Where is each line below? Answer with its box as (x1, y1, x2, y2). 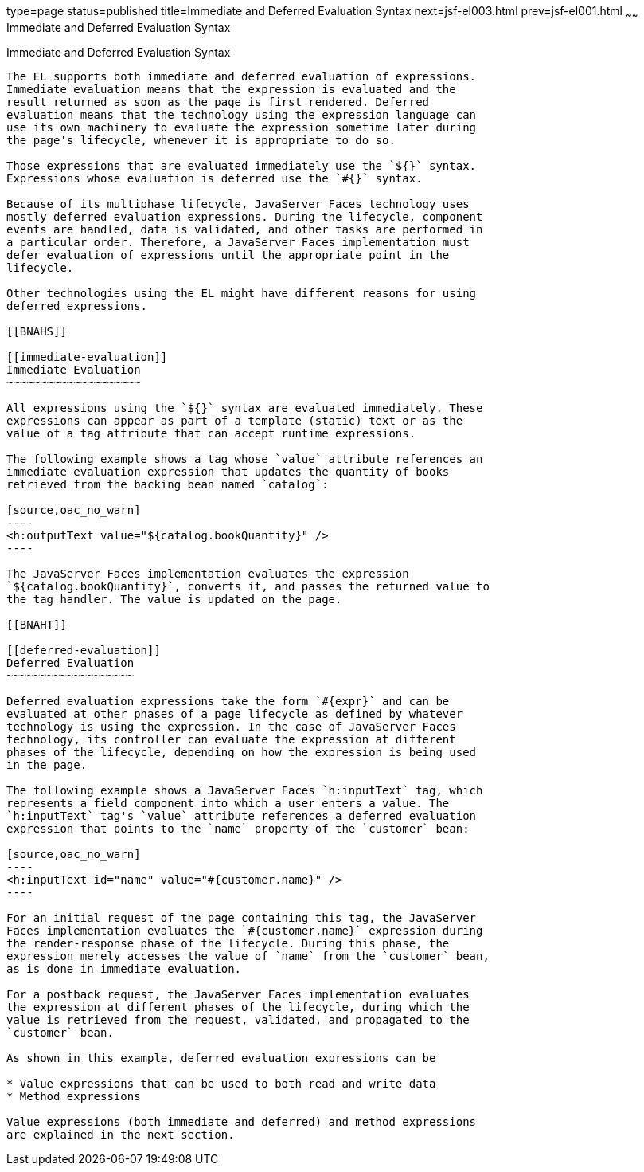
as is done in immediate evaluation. (6, 962, 242, 975)
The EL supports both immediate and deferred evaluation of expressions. (6, 69, 477, 83)
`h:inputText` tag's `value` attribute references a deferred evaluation (6, 809, 477, 822)
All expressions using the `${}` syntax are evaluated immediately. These (6, 401, 483, 414)
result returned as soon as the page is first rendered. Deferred (6, 95, 430, 108)
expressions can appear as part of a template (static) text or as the (6, 414, 463, 427)
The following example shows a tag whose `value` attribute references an (6, 452, 483, 465)
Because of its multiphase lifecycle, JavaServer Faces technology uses (6, 197, 470, 210)
